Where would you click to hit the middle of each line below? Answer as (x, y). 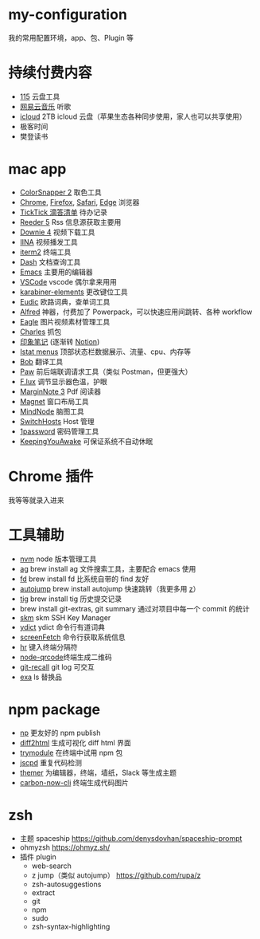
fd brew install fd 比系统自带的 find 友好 (84, 579)
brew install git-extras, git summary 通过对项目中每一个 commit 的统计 (135, 608)
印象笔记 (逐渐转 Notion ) (60, 341)
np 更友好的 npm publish (60, 733)
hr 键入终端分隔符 (49, 646)
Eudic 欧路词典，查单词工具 (65, 301)
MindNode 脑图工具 (52, 411)
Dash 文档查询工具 (50, 261)
